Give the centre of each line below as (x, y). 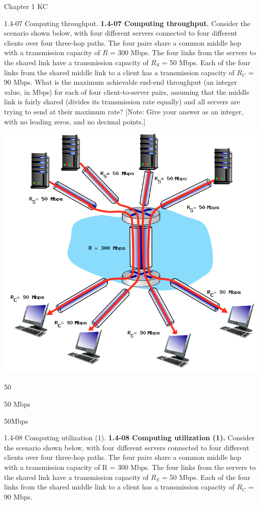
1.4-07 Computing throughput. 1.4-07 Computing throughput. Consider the (127, 23)
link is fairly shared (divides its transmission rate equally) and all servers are (122, 102)
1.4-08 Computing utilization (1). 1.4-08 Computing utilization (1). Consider (129, 438)
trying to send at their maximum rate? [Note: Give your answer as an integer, (124, 111)
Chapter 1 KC (26, 6)
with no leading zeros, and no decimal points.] (75, 121)
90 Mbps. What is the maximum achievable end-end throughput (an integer (121, 82)
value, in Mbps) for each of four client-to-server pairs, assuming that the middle (127, 92)
